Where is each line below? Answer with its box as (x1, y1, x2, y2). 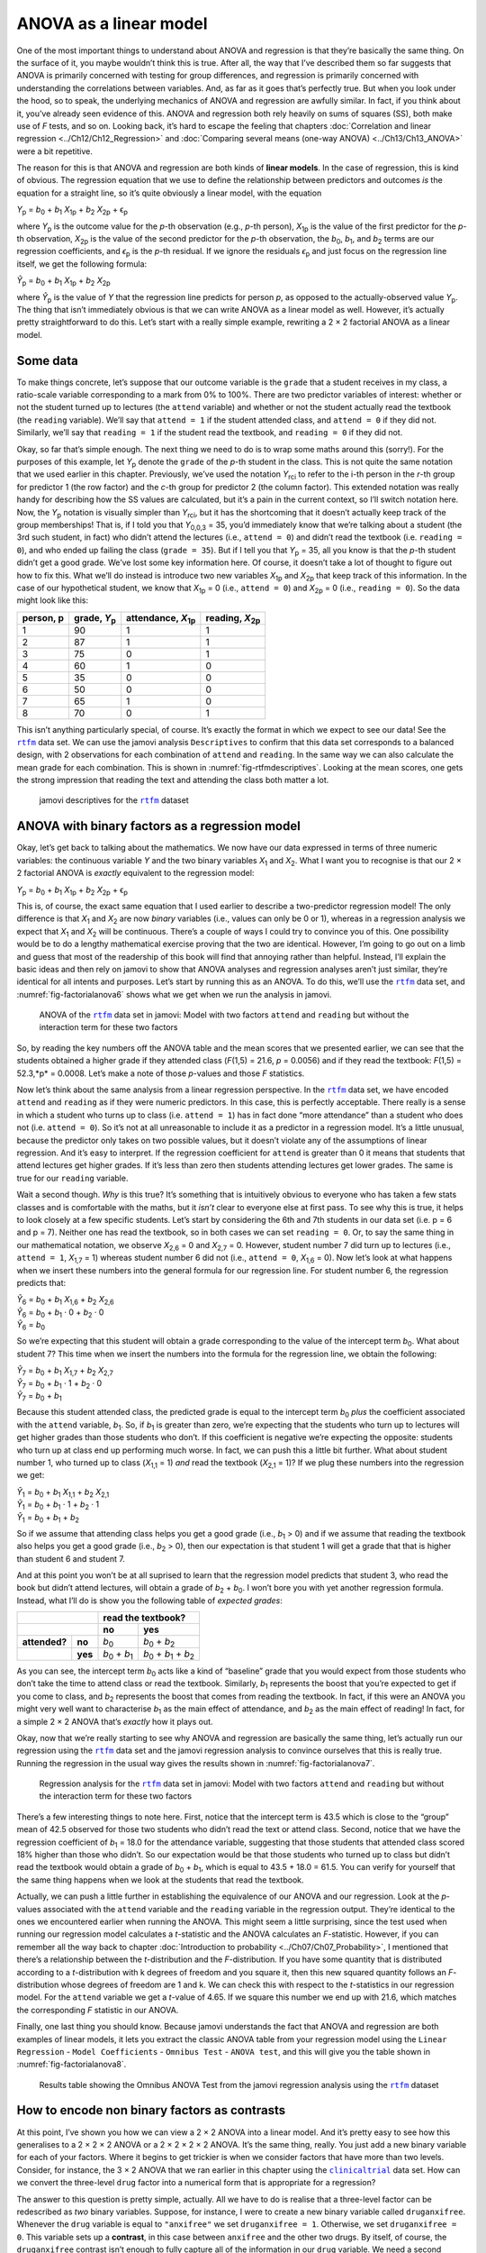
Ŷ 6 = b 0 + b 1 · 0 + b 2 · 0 (16, 1307, 104, 1319)
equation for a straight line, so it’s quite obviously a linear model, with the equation (16, 187, 322, 198)
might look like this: (16, 595, 89, 606)
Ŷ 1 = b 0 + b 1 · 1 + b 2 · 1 (16, 1499, 99, 1511)
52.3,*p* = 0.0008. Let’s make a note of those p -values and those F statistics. (16, 1068, 305, 1079)
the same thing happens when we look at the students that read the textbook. (16, 1874, 305, 1885)
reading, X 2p (205, 611, 261, 625)
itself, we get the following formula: (16, 258, 148, 269)
